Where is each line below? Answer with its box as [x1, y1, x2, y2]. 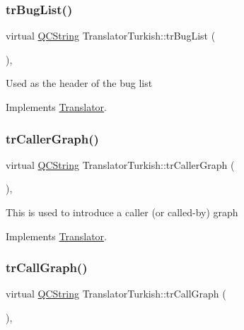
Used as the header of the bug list [6, 76, 153, 90]
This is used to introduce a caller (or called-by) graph [6, 205, 238, 219]
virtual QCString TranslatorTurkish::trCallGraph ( [6, 286, 226, 301]
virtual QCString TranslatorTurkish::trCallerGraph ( [6, 157, 235, 172]
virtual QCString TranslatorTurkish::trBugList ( [6, 28, 216, 43]
